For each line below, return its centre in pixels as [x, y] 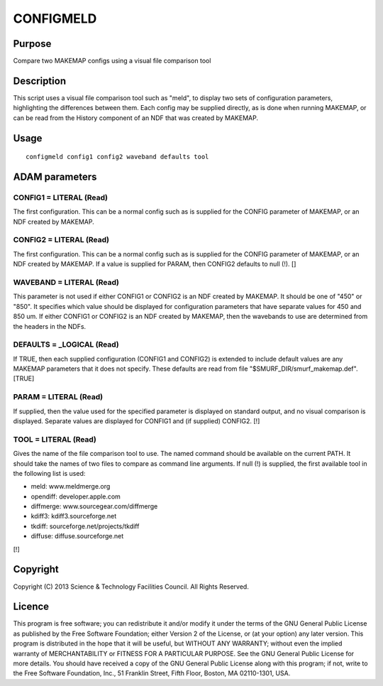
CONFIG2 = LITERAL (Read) [61, 240]
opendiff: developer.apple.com [76, 496]
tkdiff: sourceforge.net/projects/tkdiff [85, 526]
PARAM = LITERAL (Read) [58, 397]
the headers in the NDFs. [50, 326]
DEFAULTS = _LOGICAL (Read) [66, 344]
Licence [31, 607]
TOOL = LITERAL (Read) [55, 439]
